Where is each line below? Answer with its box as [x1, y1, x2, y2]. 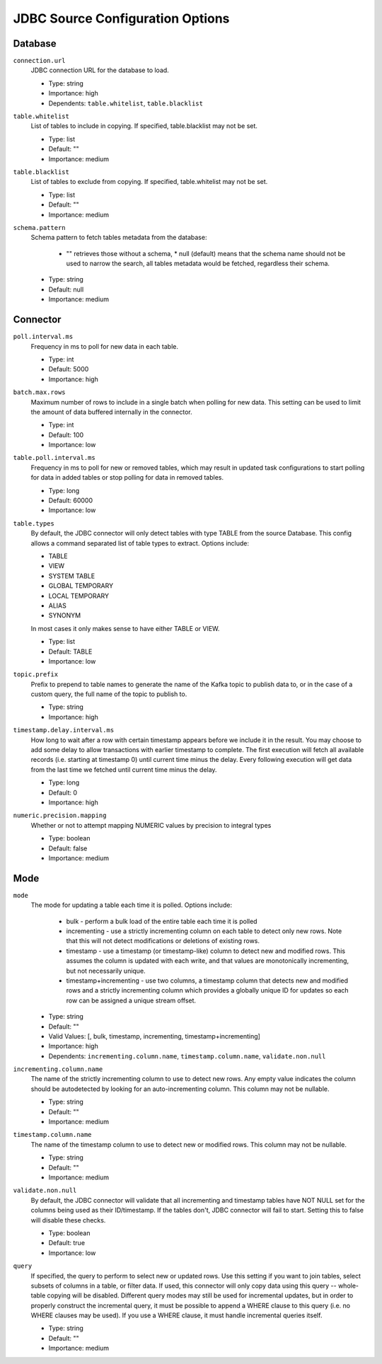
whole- [337, 1281, 359, 1290]
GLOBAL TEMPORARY [48, 582, 113, 590]
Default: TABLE [48, 647, 93, 656]
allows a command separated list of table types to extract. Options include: [30, 538, 249, 548]
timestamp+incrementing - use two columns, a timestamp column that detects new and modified [66, 976, 349, 985]
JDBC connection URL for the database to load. [30, 66, 169, 74]
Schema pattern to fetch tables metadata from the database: [30, 233, 207, 242]
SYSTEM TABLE [48, 572, 95, 580]
